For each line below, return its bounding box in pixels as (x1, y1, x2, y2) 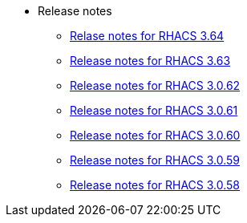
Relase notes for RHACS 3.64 (70, 29, 225, 43)
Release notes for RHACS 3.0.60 (70, 128, 241, 142)
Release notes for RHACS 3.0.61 (70, 103, 238, 117)
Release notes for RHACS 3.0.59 (70, 153, 241, 167)
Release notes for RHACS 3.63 (70, 54, 231, 67)
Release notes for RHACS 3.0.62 (70, 79, 241, 92)
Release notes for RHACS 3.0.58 (70, 178, 241, 192)
